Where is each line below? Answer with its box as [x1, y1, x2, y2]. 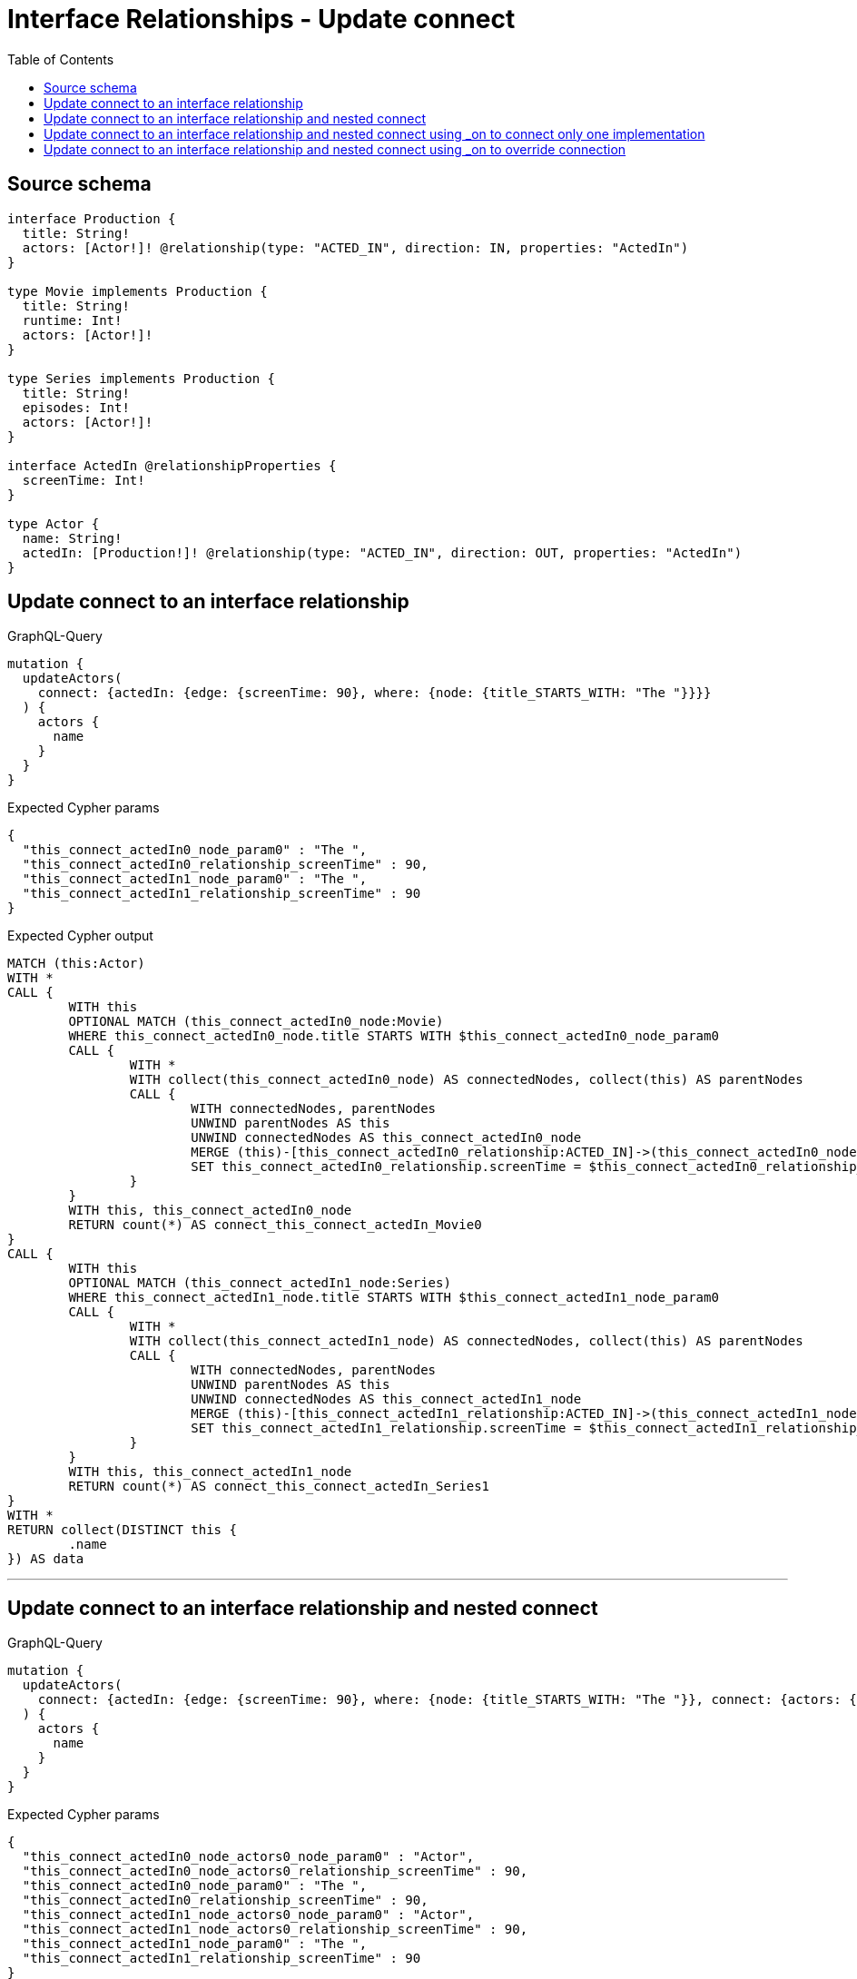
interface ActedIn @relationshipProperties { [7, 458, 337, 473]
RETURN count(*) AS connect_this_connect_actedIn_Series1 [68, 1479, 490, 1494]
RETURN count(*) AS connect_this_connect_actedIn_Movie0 [68, 1217, 482, 1233]
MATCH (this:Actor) [7, 956, 145, 971]
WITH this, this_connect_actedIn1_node [68, 1464, 352, 1480]
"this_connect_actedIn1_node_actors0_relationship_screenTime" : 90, [22, 1922, 528, 1937]
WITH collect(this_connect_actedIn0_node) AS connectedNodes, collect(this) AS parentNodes [129, 1072, 803, 1088]
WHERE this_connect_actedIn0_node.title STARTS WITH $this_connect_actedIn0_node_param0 [68, 1029, 719, 1044]
